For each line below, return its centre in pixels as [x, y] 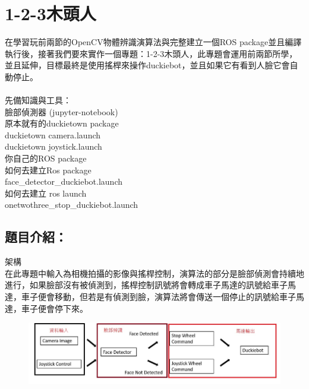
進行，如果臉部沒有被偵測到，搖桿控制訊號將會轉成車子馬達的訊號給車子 [146, 285]
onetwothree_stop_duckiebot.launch [72, 205]
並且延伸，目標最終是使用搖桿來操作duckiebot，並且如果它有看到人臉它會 [147, 65]
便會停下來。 [63, 308]
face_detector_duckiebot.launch [64, 181]
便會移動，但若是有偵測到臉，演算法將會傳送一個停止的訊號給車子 [167, 297]
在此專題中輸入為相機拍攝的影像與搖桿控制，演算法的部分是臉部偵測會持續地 [154, 273]
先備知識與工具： [38, 100]
